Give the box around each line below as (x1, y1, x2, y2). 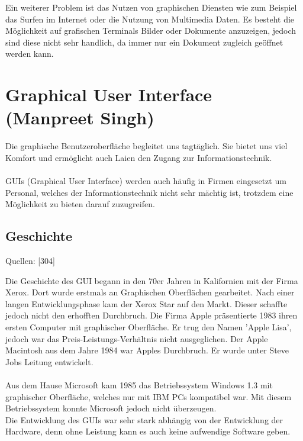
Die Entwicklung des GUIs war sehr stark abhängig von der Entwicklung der (5, 413, 283, 426)
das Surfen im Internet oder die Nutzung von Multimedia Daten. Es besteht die (5, 12, 295, 25)
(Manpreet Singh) (5, 105, 154, 130)
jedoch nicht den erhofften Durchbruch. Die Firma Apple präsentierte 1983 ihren (5, 309, 298, 321)
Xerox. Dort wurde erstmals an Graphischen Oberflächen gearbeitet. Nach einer (5, 286, 295, 298)
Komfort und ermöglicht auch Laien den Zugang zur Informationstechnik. (5, 151, 272, 163)
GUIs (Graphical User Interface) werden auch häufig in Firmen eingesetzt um (5, 175, 286, 187)
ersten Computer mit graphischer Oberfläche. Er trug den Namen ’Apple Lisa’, (5, 321, 292, 333)
